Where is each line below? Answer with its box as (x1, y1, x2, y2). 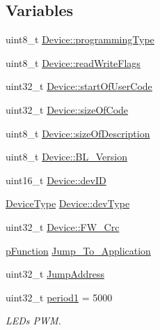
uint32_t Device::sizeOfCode (6, 102, 129, 117)
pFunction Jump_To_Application (6, 243, 151, 257)
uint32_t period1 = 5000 (6, 290, 113, 304)
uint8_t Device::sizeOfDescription (6, 126, 150, 140)
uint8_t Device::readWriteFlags (6, 55, 141, 70)
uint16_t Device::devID (6, 172, 106, 187)
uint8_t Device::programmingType (6, 32, 154, 47)
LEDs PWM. (6, 313, 61, 328)
